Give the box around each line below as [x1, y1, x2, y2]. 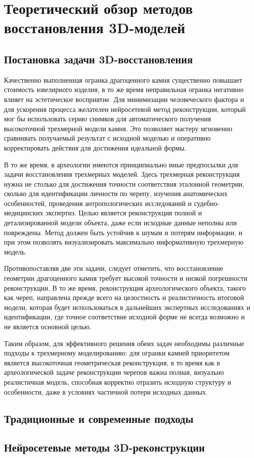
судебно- [194, 198, 220, 208]
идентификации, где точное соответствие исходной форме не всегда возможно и [4, 311, 245, 322]
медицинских [4, 207, 43, 218]
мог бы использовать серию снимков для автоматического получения [4, 113, 211, 124]
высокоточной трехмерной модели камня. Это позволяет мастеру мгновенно [4, 123, 232, 133]
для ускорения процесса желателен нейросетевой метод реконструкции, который [4, 103, 246, 114]
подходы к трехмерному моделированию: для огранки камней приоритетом [4, 348, 230, 358]
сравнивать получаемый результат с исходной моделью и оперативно [4, 133, 211, 143]
